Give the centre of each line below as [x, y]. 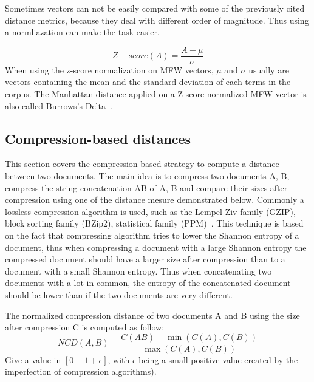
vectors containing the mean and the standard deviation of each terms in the [148, 82]
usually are [269, 70]
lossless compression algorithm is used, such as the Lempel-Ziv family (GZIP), [150, 211]
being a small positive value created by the [218, 359]
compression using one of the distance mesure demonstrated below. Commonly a [155, 200]
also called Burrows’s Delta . [59, 105]
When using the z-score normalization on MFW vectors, [109, 70]
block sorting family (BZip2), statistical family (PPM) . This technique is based [154, 223]
